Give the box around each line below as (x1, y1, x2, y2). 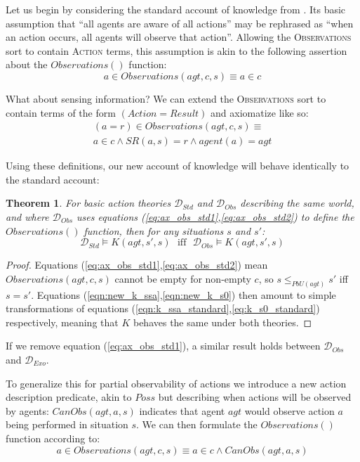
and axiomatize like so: (211, 105, 309, 120)
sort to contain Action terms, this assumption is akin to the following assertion (6, 43, 347, 58)
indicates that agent (139, 403, 225, 418)
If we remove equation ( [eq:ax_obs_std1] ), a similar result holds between (6, 338, 321, 353)
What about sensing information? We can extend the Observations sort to (6, 91, 326, 105)
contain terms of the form (6, 105, 116, 120)
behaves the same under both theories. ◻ (133, 314, 312, 329)
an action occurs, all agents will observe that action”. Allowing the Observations (6, 30, 352, 44)
